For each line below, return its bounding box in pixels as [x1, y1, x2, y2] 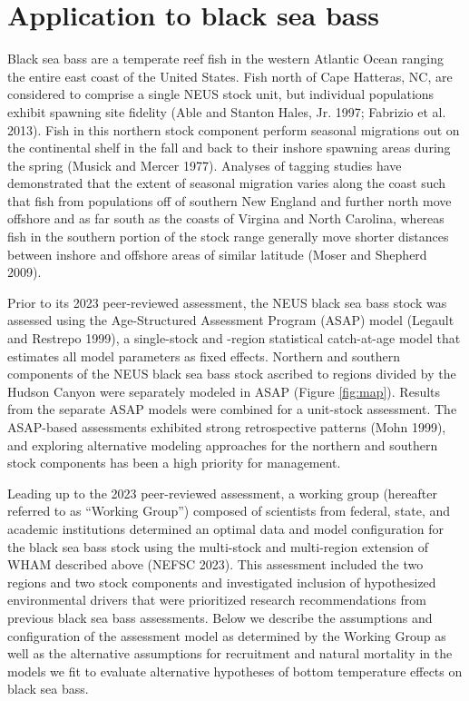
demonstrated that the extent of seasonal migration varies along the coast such [7, 173, 446, 193]
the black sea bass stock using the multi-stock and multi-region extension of [7, 537, 429, 556]
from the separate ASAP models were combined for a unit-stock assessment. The [7, 400, 457, 419]
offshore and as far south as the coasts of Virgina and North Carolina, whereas [7, 209, 445, 228]
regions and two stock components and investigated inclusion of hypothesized [7, 572, 436, 591]
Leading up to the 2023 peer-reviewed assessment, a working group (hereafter [7, 483, 437, 502]
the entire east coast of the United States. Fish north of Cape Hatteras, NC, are [7, 66, 453, 85]
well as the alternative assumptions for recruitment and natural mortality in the [7, 644, 453, 663]
